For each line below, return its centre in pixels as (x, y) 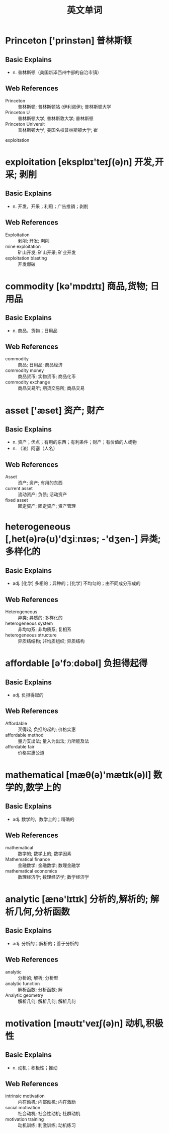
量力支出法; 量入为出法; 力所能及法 (54, 741)
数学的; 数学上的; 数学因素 (45, 853)
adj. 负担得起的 (28, 695)
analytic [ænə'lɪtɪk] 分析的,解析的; (77, 899)
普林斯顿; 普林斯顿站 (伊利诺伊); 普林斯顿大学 (65, 106)
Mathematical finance (28, 859)
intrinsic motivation (25, 1096)
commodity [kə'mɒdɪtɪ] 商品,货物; (77, 286)
